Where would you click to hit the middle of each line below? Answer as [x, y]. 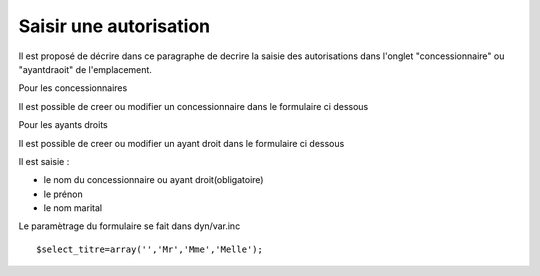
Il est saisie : [44, 161]
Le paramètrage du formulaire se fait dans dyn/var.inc [129, 226]
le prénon [63, 194]
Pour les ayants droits [63, 125]
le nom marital [73, 208]
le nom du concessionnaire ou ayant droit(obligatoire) [153, 180]
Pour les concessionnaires [73, 88]
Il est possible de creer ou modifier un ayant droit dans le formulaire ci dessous [181, 143]
